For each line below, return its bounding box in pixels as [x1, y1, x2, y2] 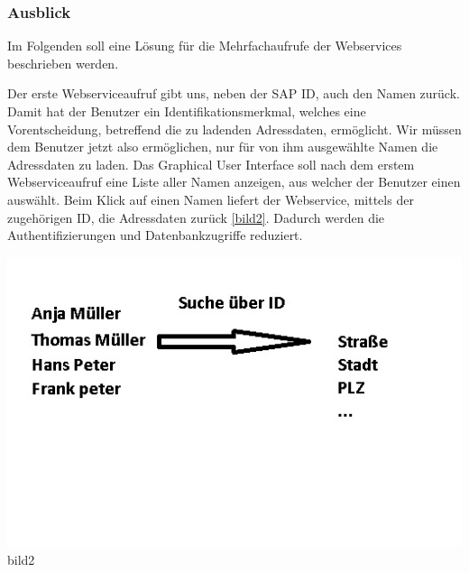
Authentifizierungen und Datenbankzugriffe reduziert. [7, 226, 303, 244]
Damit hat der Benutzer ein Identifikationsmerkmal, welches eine [7, 102, 366, 120]
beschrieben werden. [7, 53, 119, 72]
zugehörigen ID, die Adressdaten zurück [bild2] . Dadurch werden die [7, 208, 385, 226]
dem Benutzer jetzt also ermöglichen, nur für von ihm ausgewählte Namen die [7, 137, 438, 156]
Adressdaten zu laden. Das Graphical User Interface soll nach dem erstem [7, 154, 415, 173]
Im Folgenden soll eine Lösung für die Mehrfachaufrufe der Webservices [7, 36, 402, 55]
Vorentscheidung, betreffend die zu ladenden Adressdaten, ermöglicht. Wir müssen [7, 119, 462, 138]
